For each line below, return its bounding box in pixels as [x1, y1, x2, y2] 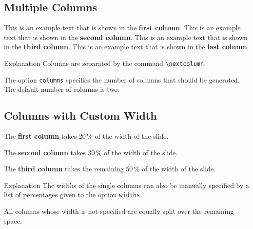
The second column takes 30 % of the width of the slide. [4, 147, 178, 157]
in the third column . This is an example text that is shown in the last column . [4, 42, 249, 52]
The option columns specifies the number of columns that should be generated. [4, 74, 240, 84]
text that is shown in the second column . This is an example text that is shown [4, 32, 248, 42]
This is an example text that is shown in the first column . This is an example [4, 22, 241, 33]
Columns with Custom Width [4, 108, 157, 123]
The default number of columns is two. [4, 84, 120, 94]
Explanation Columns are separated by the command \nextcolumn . [4, 58, 206, 68]
